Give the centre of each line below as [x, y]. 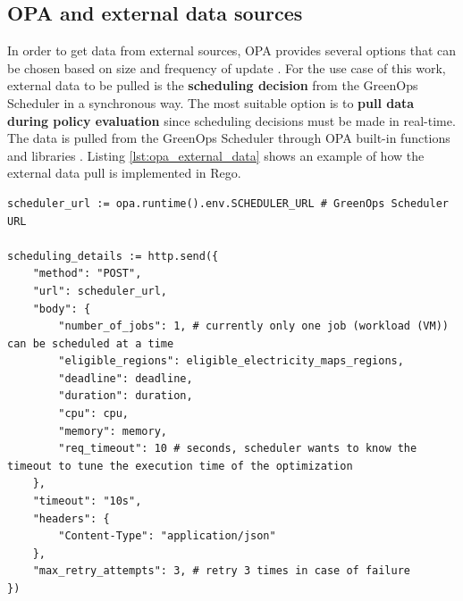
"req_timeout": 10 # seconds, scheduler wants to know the [238, 449]
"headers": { [71, 518]
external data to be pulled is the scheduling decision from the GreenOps [213, 85]
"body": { [62, 309]
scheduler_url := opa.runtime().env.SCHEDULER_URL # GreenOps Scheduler [228, 203]
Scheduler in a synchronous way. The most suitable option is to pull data [211, 102]
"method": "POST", [87, 274]
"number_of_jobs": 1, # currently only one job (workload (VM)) [253, 326]
